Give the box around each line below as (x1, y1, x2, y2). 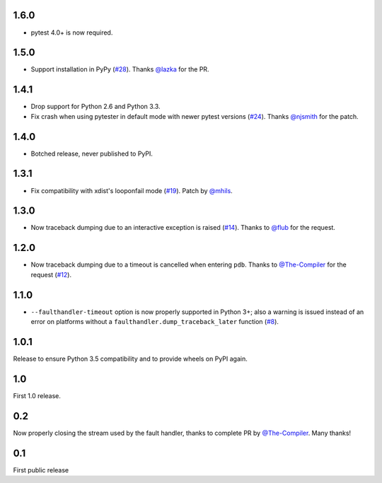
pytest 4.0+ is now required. (30, 28, 113, 37)
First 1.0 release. (13, 391, 62, 400)
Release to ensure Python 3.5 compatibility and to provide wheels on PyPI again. (13, 354, 248, 363)
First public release (13, 465, 69, 474)
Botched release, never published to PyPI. (30, 149, 154, 158)
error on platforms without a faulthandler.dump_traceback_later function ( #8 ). (30, 318, 279, 326)
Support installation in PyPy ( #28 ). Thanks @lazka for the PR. (30, 65, 209, 74)
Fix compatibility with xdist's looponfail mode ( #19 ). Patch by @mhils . (30, 186, 233, 194)
